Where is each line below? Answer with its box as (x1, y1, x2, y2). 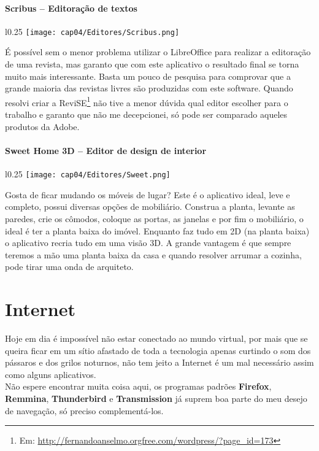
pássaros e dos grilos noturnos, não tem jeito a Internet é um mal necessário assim (5, 356, 314, 369)
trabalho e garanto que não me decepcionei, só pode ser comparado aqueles (5, 108, 288, 121)
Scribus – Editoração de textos (5, 1, 137, 14)
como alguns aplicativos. (5, 368, 96, 380)
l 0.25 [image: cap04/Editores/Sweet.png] (5, 168, 171, 180)
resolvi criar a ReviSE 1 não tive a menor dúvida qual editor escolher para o (5, 94, 288, 109)
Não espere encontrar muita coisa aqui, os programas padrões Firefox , (5, 380, 272, 393)
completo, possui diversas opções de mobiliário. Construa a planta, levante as (5, 200, 295, 213)
